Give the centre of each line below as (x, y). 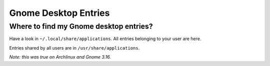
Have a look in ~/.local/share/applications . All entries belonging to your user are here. (105, 39)
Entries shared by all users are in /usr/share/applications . (74, 48)
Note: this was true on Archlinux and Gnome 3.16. (60, 57)
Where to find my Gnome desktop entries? (81, 26)
